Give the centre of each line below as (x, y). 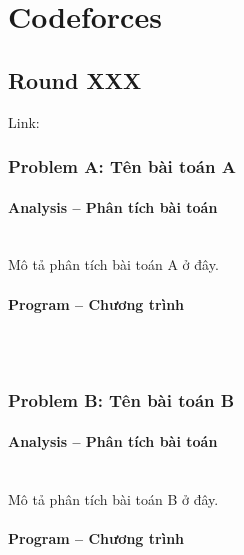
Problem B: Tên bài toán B (121, 400)
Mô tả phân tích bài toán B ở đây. (113, 498)
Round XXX (75, 79)
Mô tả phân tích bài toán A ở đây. (113, 264)
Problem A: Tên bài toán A (122, 166)
